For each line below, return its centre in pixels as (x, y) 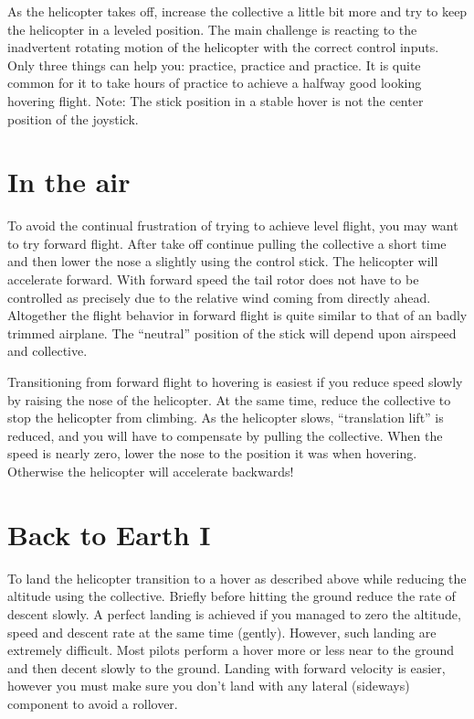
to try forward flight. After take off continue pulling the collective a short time (227, 243)
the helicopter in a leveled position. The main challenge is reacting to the (212, 29)
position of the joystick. (73, 118)
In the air (69, 182)
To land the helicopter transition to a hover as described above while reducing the (237, 578)
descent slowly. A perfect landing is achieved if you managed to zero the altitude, (234, 613)
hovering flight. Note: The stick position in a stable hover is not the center (216, 100)
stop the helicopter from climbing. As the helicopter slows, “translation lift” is (226, 418)
